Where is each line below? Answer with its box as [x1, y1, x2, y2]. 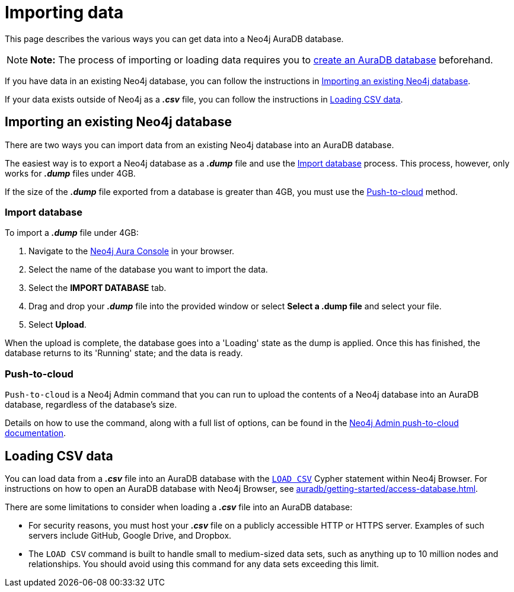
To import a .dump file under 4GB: [5, 228, 139, 238]
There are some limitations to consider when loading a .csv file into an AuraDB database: [5, 501, 353, 512]
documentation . [5, 428, 66, 439]
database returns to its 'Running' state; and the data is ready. [5, 348, 243, 359]
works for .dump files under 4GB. [5, 168, 136, 178]
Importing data [5, 2, 124, 23]
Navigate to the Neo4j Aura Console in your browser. [28, 246, 235, 257]
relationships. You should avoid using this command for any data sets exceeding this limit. [28, 558, 379, 569]
